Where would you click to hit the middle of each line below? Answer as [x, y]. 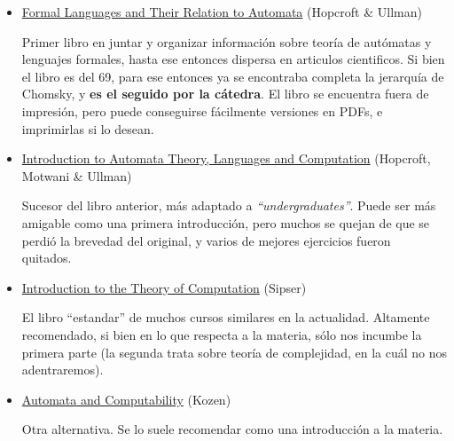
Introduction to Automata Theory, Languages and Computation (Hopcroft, [226, 158]
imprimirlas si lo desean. [88, 128]
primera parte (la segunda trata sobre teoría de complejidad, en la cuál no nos [234, 352]
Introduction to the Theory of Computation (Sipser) [164, 287]
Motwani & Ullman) [77, 175]
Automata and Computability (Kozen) [126, 399]
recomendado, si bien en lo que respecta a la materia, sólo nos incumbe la [222, 334]
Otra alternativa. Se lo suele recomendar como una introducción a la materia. [232, 429]
